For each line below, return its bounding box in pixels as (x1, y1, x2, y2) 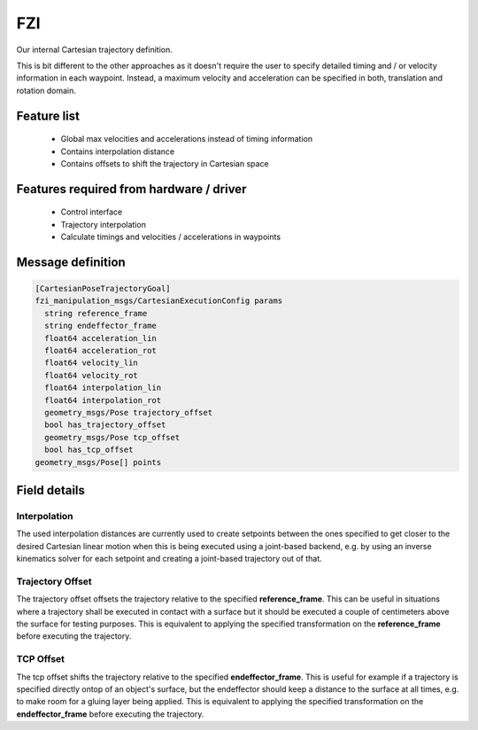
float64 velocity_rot (44, 370, 139, 380)
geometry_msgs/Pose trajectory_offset (44, 408, 212, 417)
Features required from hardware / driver (16, 182, 247, 197)
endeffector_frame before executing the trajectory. (16, 709, 204, 719)
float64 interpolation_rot (44, 395, 162, 405)
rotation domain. (16, 85, 77, 96)
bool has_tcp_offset (44, 445, 134, 455)
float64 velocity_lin (44, 358, 139, 368)
